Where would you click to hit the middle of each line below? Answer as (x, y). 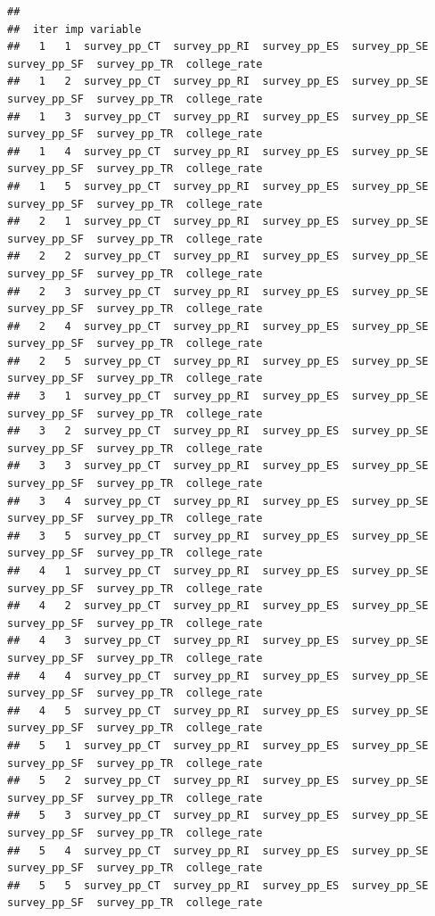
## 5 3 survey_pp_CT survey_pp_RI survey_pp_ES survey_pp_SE (218, 816)
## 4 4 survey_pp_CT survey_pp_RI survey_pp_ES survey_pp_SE (218, 676)
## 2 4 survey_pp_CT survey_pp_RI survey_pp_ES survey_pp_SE (218, 326)
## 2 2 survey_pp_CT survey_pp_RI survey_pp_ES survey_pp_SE (218, 256)
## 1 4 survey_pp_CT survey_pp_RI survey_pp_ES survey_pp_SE (218, 151)
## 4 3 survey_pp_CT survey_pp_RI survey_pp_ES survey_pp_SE (218, 641)
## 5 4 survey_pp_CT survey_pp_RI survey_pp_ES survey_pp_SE (218, 850)
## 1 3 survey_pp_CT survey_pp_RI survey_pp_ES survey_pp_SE (218, 116)
